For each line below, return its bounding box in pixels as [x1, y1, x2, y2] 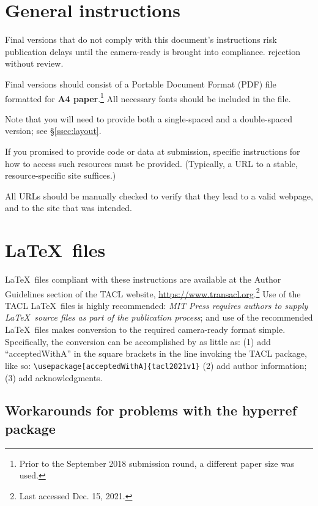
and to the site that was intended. [5, 201, 132, 214]
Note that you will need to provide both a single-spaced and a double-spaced [5, 112, 293, 125]
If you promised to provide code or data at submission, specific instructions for [5, 144, 300, 157]
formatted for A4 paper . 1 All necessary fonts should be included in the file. [5, 90, 291, 105]
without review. [5, 57, 64, 70]
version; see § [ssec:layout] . [5, 124, 102, 137]
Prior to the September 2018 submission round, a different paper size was [19, 456, 295, 469]
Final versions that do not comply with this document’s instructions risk [5, 33, 277, 46]
